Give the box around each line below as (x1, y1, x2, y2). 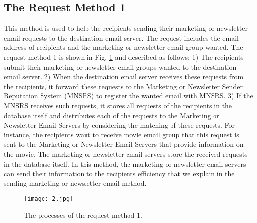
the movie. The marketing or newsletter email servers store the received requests (4, 148, 248, 159)
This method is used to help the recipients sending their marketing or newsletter (4, 23, 248, 33)
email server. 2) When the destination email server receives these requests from (4, 71, 244, 82)
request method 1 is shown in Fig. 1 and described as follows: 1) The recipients (4, 51, 244, 62)
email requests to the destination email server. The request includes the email (4, 32, 239, 43)
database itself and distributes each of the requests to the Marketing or (4, 110, 219, 120)
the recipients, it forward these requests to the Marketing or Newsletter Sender (4, 81, 243, 91)
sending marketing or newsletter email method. (4, 178, 147, 188)
